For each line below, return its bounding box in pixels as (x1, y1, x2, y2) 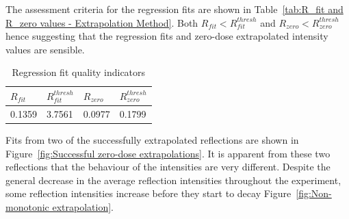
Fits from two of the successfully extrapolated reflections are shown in (5, 132, 299, 146)
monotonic (5, 199, 49, 214)
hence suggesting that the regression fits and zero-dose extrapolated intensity (5, 29, 328, 43)
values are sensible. (5, 42, 85, 56)
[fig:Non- (296, 186, 332, 201)
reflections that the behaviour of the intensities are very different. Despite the (5, 159, 331, 174)
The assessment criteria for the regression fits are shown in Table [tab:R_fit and (5, 2, 344, 16)
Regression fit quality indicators (12, 65, 146, 79)
